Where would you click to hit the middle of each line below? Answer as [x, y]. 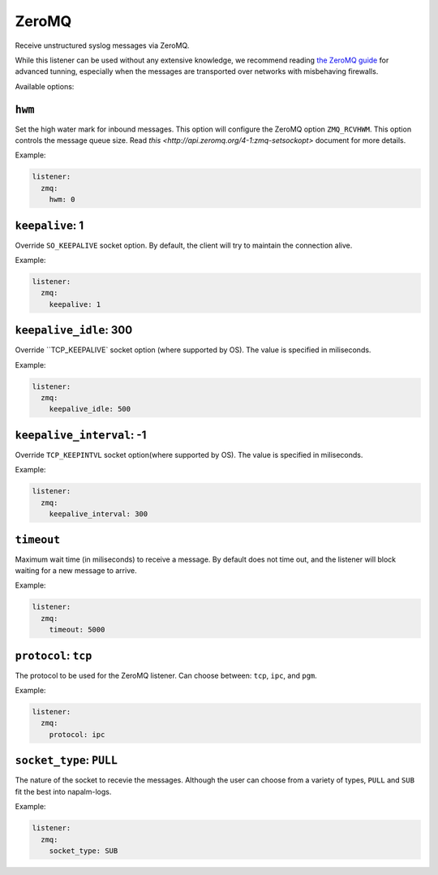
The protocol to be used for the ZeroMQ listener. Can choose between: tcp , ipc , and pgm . [166, 675]
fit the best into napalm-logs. [63, 791]
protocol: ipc [77, 734]
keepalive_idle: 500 [90, 409]
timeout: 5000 [77, 630]
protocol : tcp [54, 655]
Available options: [45, 86]
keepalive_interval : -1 [81, 435]
